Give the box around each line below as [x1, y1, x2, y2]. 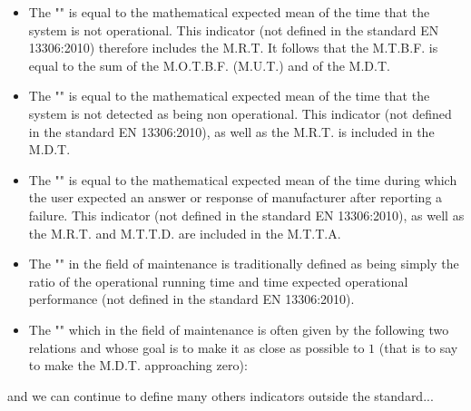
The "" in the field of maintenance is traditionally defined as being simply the [28, 254, 459, 273]
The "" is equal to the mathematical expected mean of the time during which [28, 170, 457, 189]
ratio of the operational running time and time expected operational [28, 271, 408, 290]
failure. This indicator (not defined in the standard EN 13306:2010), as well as [28, 205, 465, 224]
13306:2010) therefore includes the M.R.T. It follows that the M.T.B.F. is [28, 38, 438, 57]
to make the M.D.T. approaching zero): [28, 356, 248, 375]
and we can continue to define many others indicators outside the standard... [7, 386, 434, 405]
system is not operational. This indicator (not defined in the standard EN [28, 20, 439, 39]
